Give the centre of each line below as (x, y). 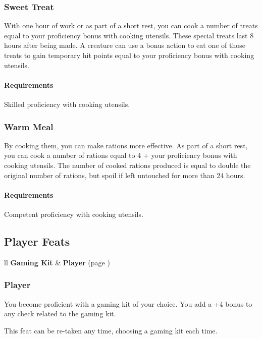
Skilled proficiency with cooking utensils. (67, 104)
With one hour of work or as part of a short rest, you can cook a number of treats (131, 25)
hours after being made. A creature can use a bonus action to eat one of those (125, 45)
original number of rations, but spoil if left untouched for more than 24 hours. (125, 175)
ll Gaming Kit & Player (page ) (57, 262)
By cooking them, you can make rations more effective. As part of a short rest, (126, 145)
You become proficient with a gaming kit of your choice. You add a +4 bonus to (128, 303)
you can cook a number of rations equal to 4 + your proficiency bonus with (121, 155)
